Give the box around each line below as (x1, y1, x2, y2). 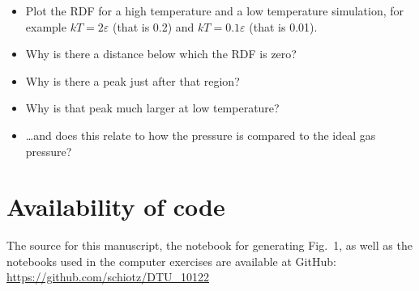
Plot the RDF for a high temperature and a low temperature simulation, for (25, 2, 404, 19)
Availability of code (6, 190, 225, 223)
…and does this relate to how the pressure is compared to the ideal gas (25, 126, 376, 143)
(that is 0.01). (249, 18, 318, 35)
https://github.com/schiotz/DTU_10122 (6, 268, 210, 285)
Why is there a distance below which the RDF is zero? (25, 45, 297, 62)
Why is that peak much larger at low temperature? (25, 99, 280, 116)
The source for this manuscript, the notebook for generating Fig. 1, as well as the (6, 237, 413, 254)
